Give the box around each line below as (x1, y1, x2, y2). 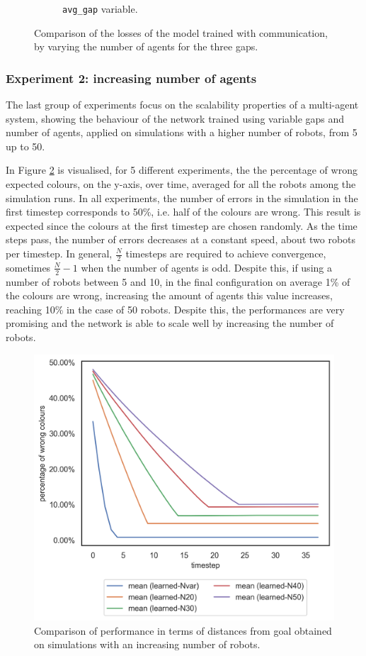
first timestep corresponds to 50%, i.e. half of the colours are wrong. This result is (6, 204, 361, 219)
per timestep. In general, (6, 246, 113, 260)
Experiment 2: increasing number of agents (6, 69, 257, 87)
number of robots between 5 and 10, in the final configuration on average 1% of (6, 274, 350, 289)
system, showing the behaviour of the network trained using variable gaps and (6, 111, 345, 126)
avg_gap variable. (62, 1, 138, 16)
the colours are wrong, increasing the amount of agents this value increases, (6, 288, 333, 303)
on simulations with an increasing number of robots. (34, 637, 261, 652)
